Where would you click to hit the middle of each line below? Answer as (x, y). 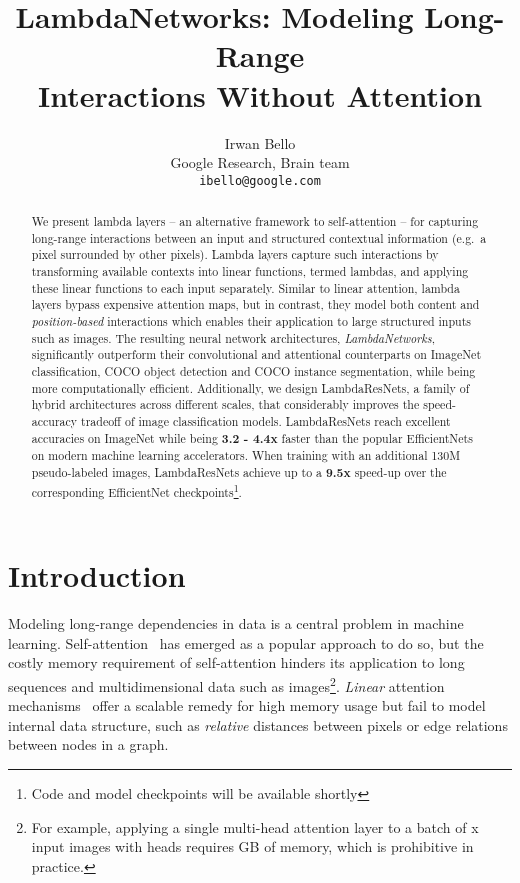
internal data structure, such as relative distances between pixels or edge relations (258, 724)
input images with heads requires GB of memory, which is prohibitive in (252, 846)
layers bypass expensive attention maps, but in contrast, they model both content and (255, 304)
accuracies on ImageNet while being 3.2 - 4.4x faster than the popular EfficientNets (252, 438)
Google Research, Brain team (260, 162)
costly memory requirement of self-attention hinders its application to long (236, 662)
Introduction (97, 575)
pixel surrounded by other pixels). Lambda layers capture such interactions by (235, 254)
